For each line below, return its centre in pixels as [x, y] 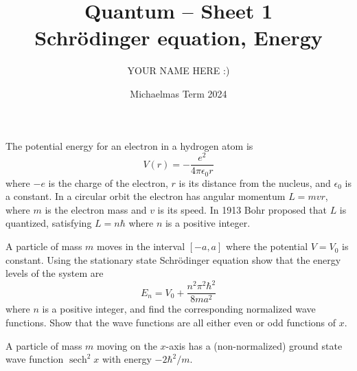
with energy [127, 359]
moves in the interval [141, 246]
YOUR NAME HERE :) [178, 70]
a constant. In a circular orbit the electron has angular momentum [146, 196]
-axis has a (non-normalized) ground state [254, 345]
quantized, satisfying [49, 223]
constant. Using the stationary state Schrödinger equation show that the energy [173, 259]
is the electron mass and [96, 209]
